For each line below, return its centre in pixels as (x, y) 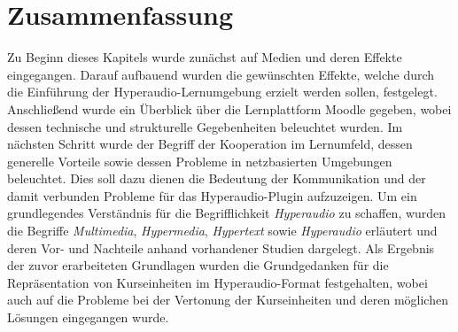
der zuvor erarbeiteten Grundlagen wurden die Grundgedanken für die (198, 265)
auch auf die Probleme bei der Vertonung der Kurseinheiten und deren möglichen (228, 300)
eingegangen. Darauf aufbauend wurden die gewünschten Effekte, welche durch (221, 74)
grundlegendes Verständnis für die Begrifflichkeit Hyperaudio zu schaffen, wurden (227, 213)
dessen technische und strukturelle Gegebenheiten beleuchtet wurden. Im (205, 126)
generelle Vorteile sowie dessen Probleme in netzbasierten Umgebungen (200, 161)
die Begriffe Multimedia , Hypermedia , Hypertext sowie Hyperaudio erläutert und (222, 231)
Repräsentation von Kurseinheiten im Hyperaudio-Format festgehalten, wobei (217, 282)
